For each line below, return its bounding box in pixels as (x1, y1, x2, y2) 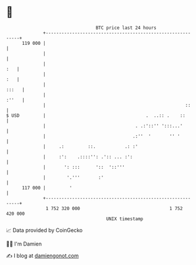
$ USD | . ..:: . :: (6, 112, 185, 119)
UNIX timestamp (106, 215, 144, 222)
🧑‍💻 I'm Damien (6, 240, 42, 247)
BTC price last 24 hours (95, 25, 157, 31)
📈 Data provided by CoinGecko (6, 227, 83, 234)
